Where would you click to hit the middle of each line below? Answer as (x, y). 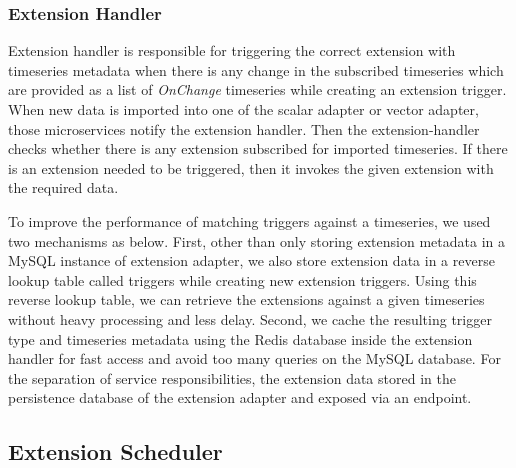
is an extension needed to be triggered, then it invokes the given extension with (251, 167)
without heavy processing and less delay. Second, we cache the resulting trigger (250, 318)
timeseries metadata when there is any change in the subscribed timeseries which (256, 69)
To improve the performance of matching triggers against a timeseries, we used (249, 220)
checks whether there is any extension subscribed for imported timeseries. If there (258, 148)
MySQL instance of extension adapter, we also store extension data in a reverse (251, 260)
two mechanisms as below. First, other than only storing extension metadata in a (256, 240)
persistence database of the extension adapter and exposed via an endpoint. (240, 397)
